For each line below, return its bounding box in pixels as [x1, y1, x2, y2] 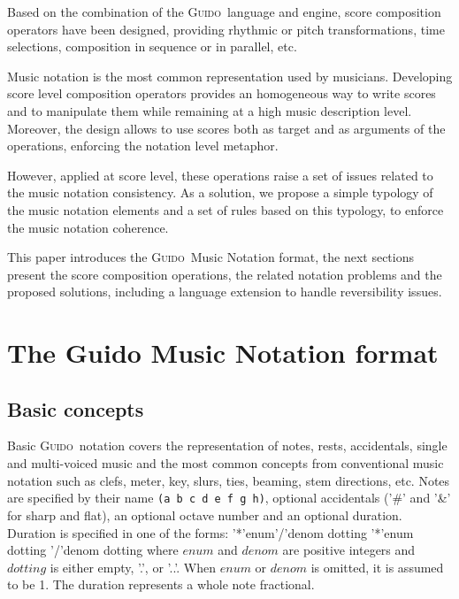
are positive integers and [282, 541, 416, 559]
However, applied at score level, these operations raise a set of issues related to [7, 165, 433, 184]
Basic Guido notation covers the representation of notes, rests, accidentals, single [7, 436, 448, 455]
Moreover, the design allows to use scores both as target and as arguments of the [7, 119, 446, 137]
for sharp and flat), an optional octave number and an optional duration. [7, 505, 402, 524]
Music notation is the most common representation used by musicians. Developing [7, 66, 453, 85]
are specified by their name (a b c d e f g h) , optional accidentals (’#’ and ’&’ [7, 488, 451, 507]
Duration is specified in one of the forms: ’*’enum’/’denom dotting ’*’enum [7, 523, 414, 541]
